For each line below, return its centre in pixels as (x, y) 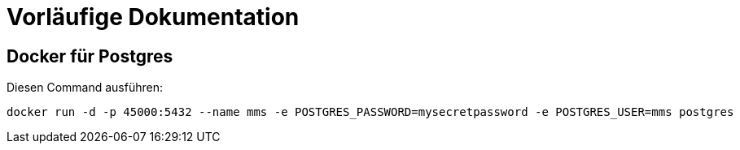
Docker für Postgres (90, 56)
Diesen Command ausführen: (85, 88)
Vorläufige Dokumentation (153, 17)
